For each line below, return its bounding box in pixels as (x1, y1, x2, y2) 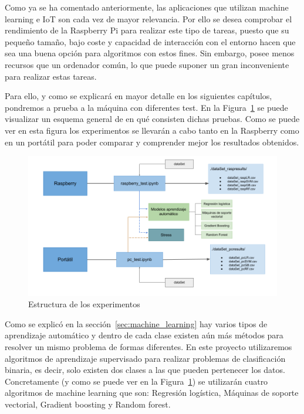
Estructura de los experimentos (28, 298, 140, 310)
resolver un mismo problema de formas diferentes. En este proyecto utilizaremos (5, 341, 292, 352)
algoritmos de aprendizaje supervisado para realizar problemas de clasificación (5, 352, 286, 364)
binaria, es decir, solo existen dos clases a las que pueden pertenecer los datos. (5, 364, 285, 376)
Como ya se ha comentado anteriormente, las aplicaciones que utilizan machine (5, 1, 289, 13)
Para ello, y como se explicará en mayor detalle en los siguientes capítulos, (5, 90, 272, 102)
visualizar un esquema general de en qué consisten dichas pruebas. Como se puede (5, 113, 300, 125)
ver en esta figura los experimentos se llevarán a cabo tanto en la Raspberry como (5, 124, 299, 136)
